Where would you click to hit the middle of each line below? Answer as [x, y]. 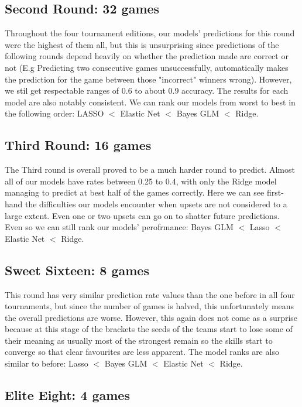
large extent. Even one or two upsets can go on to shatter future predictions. [142, 215]
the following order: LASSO [54, 113]
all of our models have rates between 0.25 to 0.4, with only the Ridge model [141, 181]
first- [275, 192]
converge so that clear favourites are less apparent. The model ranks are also [142, 352]
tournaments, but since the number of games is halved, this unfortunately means [150, 306]
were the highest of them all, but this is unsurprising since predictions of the [142, 44]
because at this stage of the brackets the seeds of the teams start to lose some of [149, 329]
